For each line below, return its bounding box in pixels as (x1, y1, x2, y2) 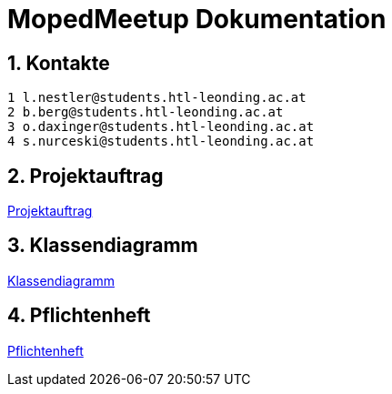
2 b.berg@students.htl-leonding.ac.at (7, 105, 284, 120)
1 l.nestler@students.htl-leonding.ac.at (7, 90, 307, 106)
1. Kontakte (7, 51, 110, 75)
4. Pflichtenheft (7, 304, 151, 328)
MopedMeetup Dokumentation (7, 4, 387, 35)
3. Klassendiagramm (7, 234, 198, 258)
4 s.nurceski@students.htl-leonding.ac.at (7, 134, 315, 149)
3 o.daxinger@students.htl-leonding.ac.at (7, 119, 315, 135)
